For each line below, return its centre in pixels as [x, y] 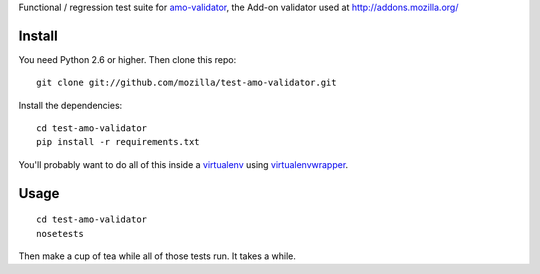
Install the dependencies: [70, 105]
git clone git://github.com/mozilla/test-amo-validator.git [186, 83]
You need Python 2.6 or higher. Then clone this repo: [127, 59]
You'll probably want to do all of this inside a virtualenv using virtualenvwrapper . [183, 164]
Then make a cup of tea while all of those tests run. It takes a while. [157, 256]
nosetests [60, 233]
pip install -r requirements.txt [118, 142]
